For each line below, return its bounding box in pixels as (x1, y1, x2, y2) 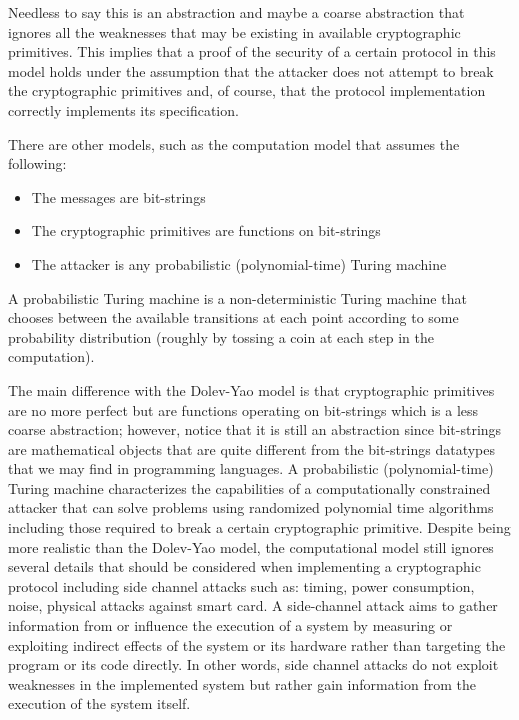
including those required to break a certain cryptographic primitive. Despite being (8, 517, 511, 538)
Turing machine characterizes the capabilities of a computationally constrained (8, 477, 491, 498)
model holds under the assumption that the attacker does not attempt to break (8, 60, 494, 81)
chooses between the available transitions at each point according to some (8, 307, 459, 328)
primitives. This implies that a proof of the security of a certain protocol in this (8, 41, 496, 62)
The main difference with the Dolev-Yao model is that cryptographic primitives (8, 379, 495, 400)
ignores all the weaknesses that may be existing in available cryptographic (8, 21, 461, 42)
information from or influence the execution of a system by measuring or (8, 615, 453, 636)
